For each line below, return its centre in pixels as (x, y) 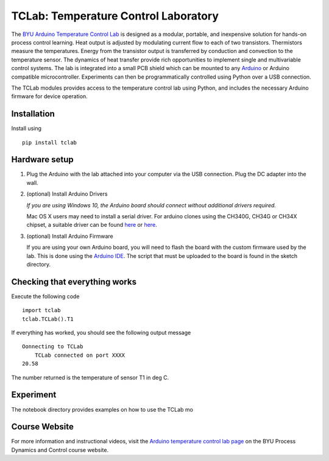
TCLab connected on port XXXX (80, 355)
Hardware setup (42, 159)
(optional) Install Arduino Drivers (67, 194)
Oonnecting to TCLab (53, 347)
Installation (33, 114)
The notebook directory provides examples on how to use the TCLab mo (102, 409)
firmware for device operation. (49, 96)
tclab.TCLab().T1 (48, 319)
